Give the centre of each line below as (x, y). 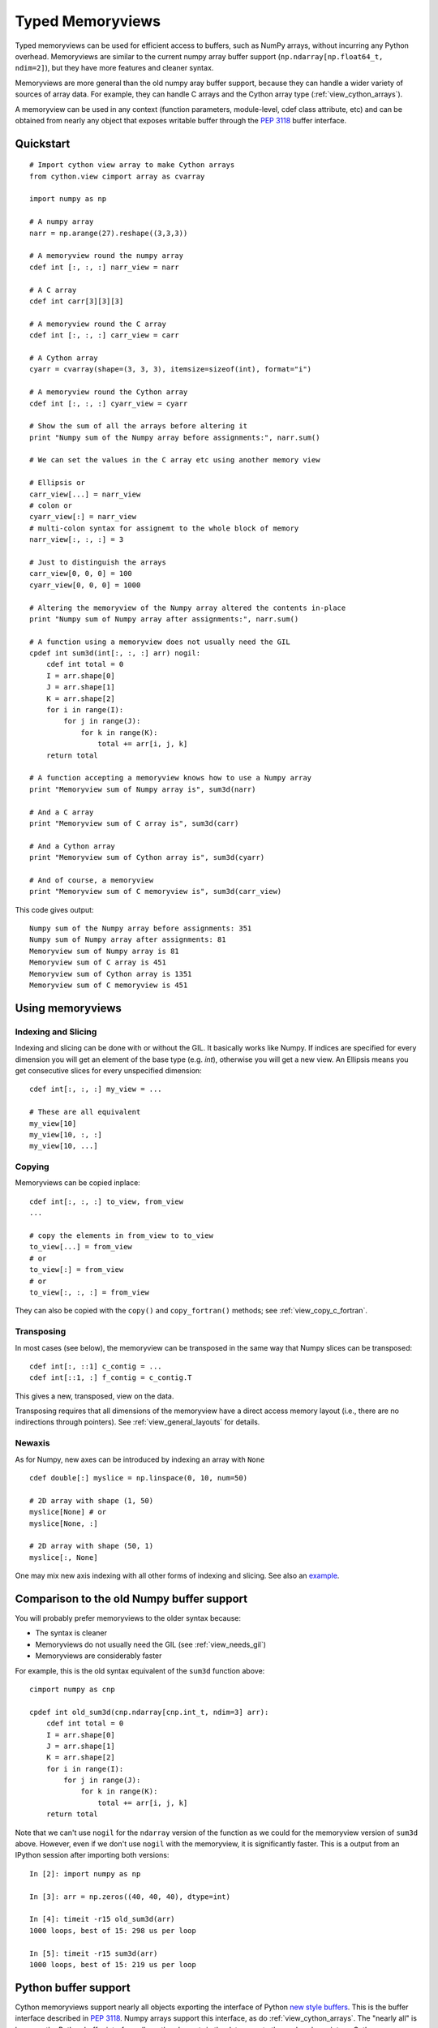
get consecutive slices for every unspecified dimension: (108, 1070)
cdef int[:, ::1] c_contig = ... (96, 1366)
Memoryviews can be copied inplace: (78, 1183)
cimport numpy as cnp (72, 1689)
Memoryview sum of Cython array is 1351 (111, 974)
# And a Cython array (72, 846)
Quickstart (43, 143)
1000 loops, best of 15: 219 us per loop (113, 1964)
